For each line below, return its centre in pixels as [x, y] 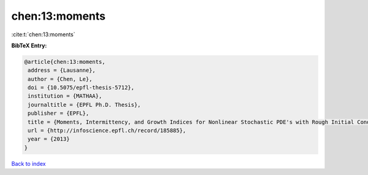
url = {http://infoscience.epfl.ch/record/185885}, [107, 131]
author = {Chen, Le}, [60, 79]
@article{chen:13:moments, [65, 62]
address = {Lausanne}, [62, 70]
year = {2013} [49, 139]
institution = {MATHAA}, [65, 96]
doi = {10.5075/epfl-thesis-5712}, [81, 88]
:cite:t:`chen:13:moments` [44, 34]
